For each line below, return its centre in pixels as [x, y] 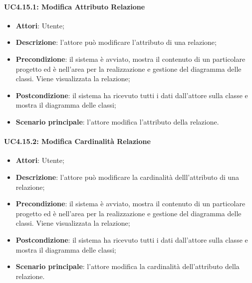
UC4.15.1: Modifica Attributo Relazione [75, 6]
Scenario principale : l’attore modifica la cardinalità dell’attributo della [127, 266]
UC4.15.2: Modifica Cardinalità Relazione [77, 141]
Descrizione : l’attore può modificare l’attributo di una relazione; [116, 42]
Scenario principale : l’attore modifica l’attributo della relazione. [117, 121]
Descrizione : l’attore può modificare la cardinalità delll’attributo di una [127, 177]
